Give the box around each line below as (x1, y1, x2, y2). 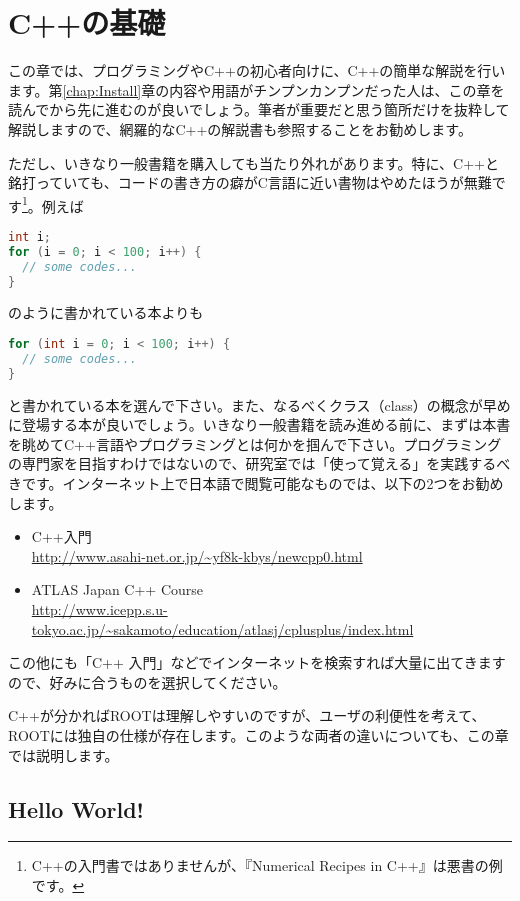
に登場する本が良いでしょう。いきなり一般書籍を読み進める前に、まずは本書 (8, 414, 511, 435)
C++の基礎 (8, 2, 166, 43)
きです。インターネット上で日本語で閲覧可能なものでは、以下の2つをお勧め (8, 473, 504, 494)
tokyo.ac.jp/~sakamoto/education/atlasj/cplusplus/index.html (31, 618, 414, 639)
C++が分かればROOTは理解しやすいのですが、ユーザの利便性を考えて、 (8, 705, 486, 726)
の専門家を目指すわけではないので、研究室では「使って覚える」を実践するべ (8, 453, 511, 474)
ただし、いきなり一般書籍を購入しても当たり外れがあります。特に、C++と (8, 152, 499, 173)
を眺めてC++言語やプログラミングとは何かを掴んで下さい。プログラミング (8, 433, 502, 454)
